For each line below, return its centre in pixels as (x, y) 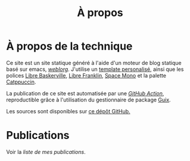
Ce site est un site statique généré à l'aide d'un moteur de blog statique (94, 63)
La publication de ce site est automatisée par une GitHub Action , (85, 93)
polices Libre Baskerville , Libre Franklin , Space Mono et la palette (86, 75)
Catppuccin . (21, 82)
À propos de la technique (69, 46)
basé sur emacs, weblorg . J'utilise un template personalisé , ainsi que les (95, 69)
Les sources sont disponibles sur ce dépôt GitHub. (68, 111)
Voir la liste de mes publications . (46, 151)
